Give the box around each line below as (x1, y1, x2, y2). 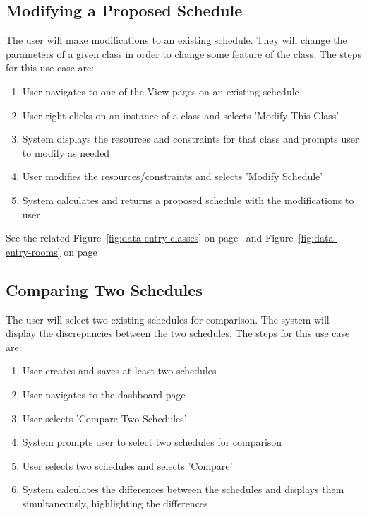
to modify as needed (22, 145, 110, 160)
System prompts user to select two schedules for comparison (22, 434, 282, 449)
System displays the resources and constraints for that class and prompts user (22, 131, 359, 146)
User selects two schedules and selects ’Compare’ (22, 458, 233, 473)
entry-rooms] (6, 244, 61, 259)
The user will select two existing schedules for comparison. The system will (6, 312, 330, 326)
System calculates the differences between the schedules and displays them (22, 482, 344, 497)
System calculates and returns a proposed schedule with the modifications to (22, 192, 354, 207)
